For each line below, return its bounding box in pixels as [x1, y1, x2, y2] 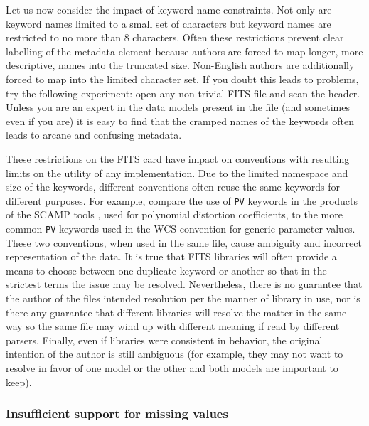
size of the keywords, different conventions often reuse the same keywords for [6, 179, 340, 194]
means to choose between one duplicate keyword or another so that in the [6, 262, 327, 277]
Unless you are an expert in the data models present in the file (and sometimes [6, 100, 350, 115]
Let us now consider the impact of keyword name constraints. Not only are [6, 2, 332, 16]
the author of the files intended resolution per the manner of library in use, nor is [6, 291, 360, 305]
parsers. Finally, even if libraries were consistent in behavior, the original [6, 332, 323, 347]
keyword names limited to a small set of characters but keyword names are [6, 16, 331, 31]
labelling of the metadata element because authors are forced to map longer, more [6, 43, 363, 58]
